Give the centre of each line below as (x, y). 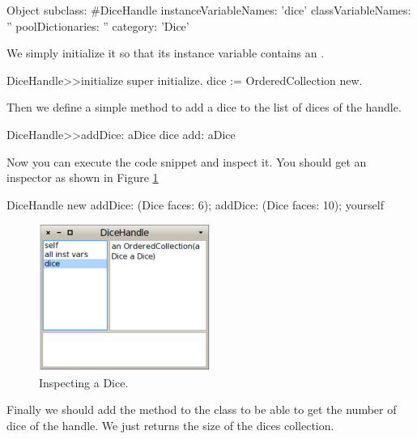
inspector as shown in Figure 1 (83, 177)
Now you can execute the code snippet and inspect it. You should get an (187, 161)
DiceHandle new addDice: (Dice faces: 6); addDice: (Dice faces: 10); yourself (195, 204)
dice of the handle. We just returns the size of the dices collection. (170, 425)
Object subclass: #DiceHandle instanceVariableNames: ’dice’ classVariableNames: (209, 10)
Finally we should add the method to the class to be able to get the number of (202, 409)
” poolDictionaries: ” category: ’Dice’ (98, 25)
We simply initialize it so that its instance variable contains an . (166, 53)
